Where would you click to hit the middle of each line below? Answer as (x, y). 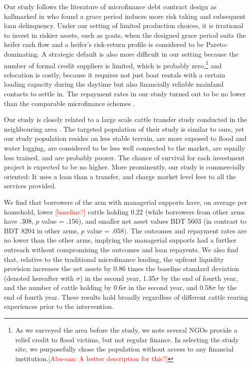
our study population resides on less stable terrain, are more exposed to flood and (125, 138)
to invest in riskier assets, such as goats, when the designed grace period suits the (125, 35)
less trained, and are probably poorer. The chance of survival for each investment (125, 157)
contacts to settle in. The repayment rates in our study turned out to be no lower (125, 93)
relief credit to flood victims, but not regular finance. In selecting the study (127, 339)
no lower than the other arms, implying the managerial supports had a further (120, 240)
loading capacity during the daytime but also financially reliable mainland (114, 84)
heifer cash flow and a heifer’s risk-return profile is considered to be (104, 44)
